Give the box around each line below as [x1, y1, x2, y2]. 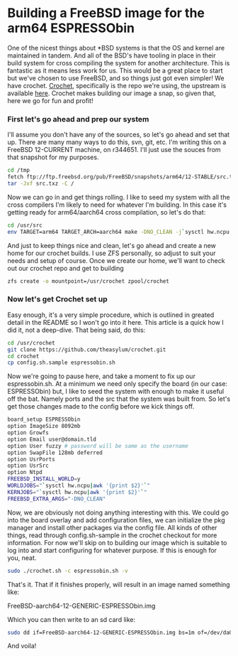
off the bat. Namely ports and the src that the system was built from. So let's [7, 394, 231, 403]
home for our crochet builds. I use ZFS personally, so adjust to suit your [7, 249, 216, 257]
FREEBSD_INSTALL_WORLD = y [7, 475, 81, 483]
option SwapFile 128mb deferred [7, 449, 103, 456]
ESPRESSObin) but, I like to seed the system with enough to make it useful [7, 387, 225, 396]
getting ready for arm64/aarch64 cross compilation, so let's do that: [7, 208, 206, 216]
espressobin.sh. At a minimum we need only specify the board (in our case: [7, 380, 228, 388]
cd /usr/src [7, 222, 42, 229]
